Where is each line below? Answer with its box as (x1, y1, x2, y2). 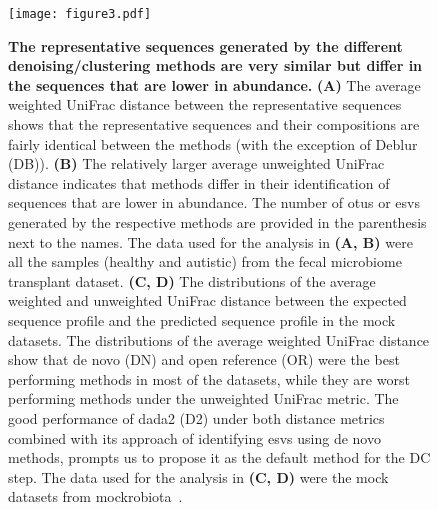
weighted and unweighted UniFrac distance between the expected (8, 290, 407, 311)
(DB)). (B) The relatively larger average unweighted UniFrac (8, 153, 385, 174)
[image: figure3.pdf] (8, 7, 152, 21)
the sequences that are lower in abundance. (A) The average (8, 74, 421, 95)
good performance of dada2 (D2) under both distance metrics (8, 407, 385, 428)
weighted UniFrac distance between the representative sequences (8, 94, 402, 115)
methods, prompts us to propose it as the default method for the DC (8, 447, 431, 468)
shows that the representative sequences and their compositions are (8, 114, 420, 135)
